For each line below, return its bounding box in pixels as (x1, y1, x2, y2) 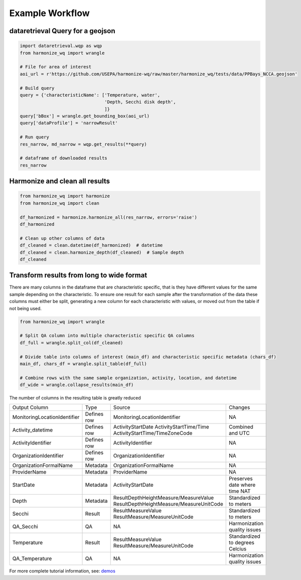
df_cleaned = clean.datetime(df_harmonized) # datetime (20, 242, 163, 248)
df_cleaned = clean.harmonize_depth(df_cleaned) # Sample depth (20, 249, 184, 255)
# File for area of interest (20, 64, 92, 70)
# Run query (20, 134, 50, 140)
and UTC (228, 429, 250, 437)
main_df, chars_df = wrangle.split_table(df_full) (20, 361, 147, 366)
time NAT (228, 488, 251, 495)
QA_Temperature (12, 555, 52, 562)
